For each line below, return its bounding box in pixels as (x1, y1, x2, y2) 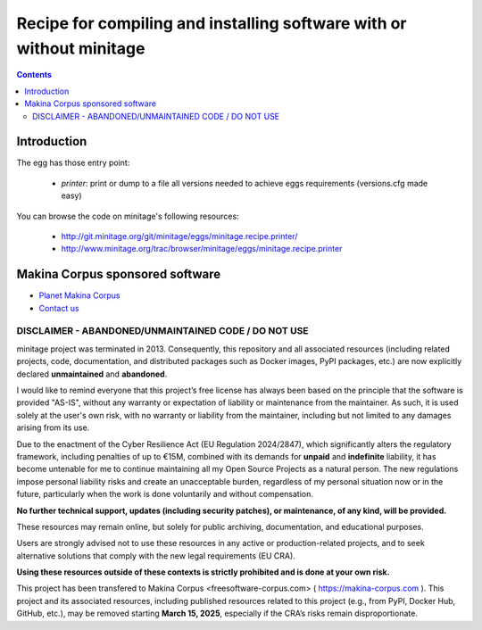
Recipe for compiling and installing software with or (16, 13, 407, 33)
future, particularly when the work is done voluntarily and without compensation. (16, 489, 314, 500)
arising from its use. (16, 422, 90, 433)
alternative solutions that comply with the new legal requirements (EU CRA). (16, 550, 296, 561)
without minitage (16, 38, 145, 58)
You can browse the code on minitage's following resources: (16, 211, 240, 221)
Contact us (38, 303, 79, 313)
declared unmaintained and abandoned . (16, 369, 168, 379)
